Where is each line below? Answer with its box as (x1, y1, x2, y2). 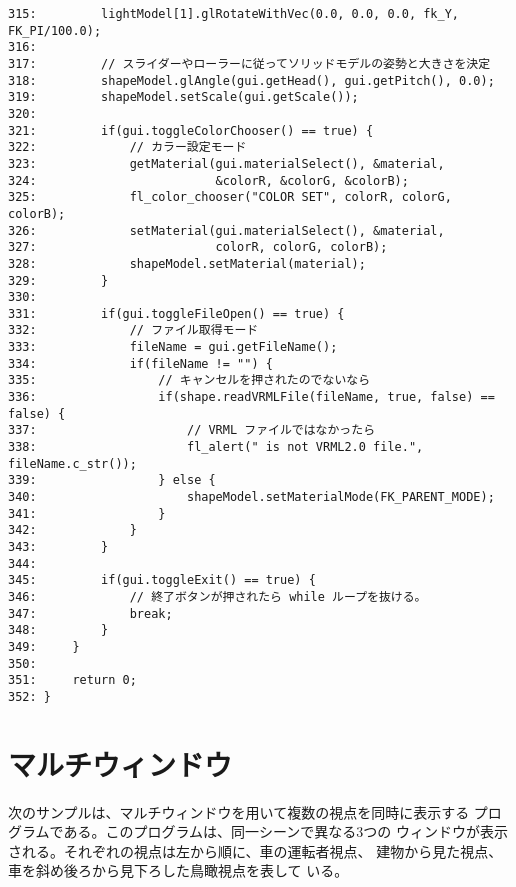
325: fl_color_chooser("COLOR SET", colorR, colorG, (8, 190, 452, 205)
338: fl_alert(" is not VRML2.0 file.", (8, 440, 424, 455)
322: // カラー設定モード (8, 140, 247, 155)
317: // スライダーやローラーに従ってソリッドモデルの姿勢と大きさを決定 (8, 56, 491, 71)
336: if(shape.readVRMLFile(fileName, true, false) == (8, 390, 495, 405)
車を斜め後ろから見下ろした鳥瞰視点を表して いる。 (8, 860, 349, 881)
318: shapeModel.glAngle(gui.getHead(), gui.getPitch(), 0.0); (8, 73, 495, 88)
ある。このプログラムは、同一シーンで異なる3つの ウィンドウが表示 (63, 821, 508, 842)
